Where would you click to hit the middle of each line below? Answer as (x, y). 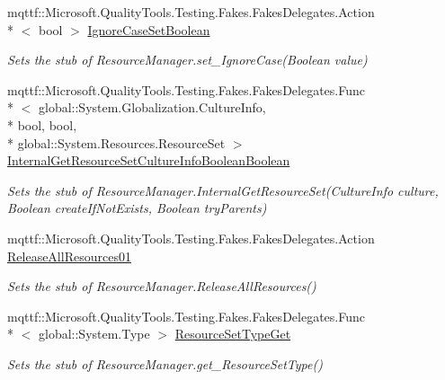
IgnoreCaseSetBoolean (149, 29)
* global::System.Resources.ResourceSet (116, 142)
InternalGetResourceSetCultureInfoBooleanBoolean (149, 160)
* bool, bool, (42, 124)
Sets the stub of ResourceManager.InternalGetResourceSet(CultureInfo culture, (223, 190)
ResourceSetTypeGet (233, 334)
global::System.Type (94, 334)
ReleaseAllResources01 (69, 256)
